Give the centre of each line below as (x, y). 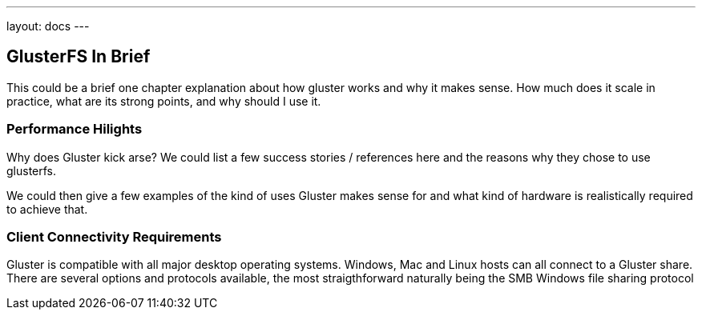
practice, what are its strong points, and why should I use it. (164, 101)
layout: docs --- (48, 26)
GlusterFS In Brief (79, 57)
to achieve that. (47, 209)
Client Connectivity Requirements (114, 236)
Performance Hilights (75, 129)
